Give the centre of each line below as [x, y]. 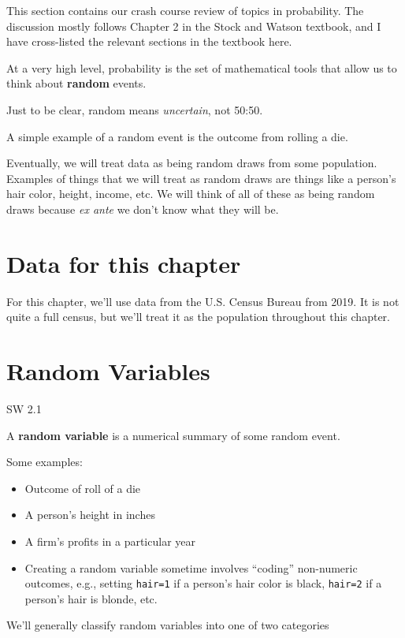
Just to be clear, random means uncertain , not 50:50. [135, 109]
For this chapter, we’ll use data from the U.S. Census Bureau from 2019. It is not [203, 301]
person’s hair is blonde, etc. [91, 598]
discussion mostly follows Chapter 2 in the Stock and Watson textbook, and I [194, 26]
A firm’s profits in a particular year [110, 541]
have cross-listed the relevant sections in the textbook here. [149, 41]
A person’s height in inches [90, 515]
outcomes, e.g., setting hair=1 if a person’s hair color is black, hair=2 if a [203, 583]
